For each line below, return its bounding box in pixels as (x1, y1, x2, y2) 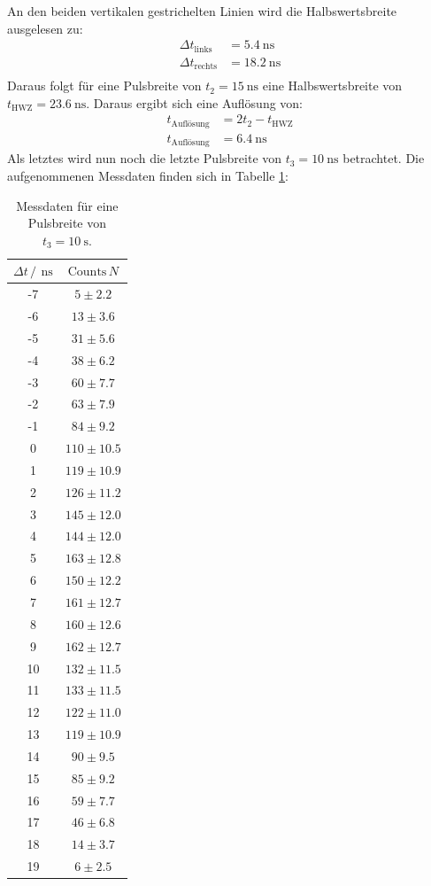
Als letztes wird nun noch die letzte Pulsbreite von (7, 149, 282, 167)
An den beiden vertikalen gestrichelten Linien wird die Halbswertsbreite (7, 2, 397, 19)
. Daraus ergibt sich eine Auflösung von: (86, 93, 303, 112)
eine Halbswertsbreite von (262, 76, 403, 95)
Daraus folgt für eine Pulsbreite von (7, 76, 202, 95)
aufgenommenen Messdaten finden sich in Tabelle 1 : (7, 166, 289, 184)
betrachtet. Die (342, 149, 425, 167)
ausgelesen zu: (7, 19, 83, 37)
